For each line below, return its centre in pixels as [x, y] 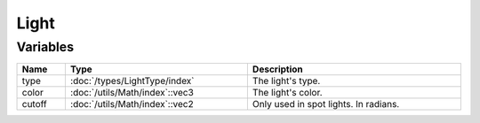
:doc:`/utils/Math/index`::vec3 [132, 93]
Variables [45, 47]
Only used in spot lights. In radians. [326, 104]
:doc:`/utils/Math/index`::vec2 [132, 104]
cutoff [35, 104]
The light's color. [288, 93]
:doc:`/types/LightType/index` [132, 81]
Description [278, 69]
